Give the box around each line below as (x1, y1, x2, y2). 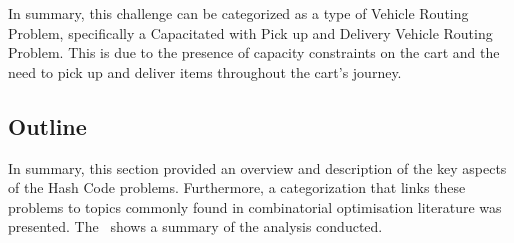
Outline (8, 110, 87, 141)
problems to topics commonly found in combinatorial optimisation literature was (8, 196, 502, 217)
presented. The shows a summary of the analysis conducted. (8, 216, 383, 237)
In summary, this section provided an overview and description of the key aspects (8, 157, 507, 178)
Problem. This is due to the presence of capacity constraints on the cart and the (8, 42, 500, 63)
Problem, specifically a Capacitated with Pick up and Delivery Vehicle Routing (8, 22, 493, 43)
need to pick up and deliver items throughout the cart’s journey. (8, 61, 402, 82)
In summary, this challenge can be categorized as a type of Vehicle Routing (8, 3, 469, 23)
